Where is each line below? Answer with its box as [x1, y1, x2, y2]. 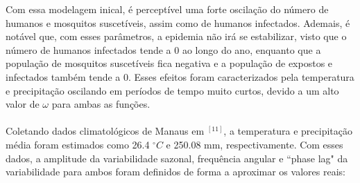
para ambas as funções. [51, 97, 151, 111]
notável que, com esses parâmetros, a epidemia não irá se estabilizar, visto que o [6, 29, 347, 44]
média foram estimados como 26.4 [6, 137, 150, 151]
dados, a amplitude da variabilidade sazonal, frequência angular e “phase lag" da [6, 151, 348, 165]
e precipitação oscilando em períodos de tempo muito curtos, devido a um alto [6, 83, 339, 97]
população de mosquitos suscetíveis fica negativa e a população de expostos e [6, 56, 333, 70]
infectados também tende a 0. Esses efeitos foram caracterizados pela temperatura [6, 69, 354, 84]
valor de [6, 97, 40, 111]
